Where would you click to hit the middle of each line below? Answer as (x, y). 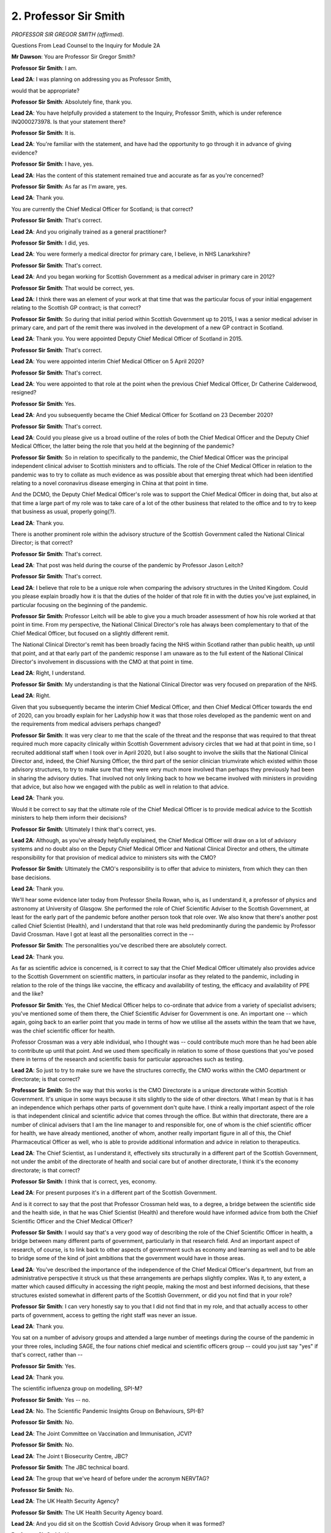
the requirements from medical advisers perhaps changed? (86, 724)
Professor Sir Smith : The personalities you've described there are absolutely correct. (119, 946)
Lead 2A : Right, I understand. (48, 673)
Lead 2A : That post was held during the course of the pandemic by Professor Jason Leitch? (127, 565)
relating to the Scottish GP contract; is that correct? (76, 308)
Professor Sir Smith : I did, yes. (50, 243)
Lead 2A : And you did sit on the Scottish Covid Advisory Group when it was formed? (118, 1523)
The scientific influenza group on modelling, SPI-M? (77, 1388)
